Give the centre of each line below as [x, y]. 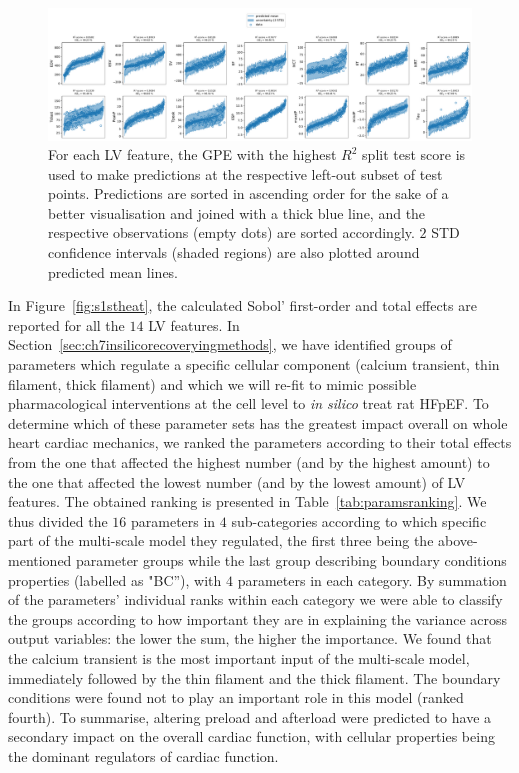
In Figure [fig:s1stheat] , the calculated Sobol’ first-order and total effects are [242, 305]
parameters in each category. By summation [372, 579]
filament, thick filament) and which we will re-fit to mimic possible [212, 383]
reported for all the [66, 324]
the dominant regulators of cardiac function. [143, 755]
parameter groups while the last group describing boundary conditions [291, 559]
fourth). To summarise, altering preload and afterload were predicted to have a [250, 716]
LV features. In [194, 324]
